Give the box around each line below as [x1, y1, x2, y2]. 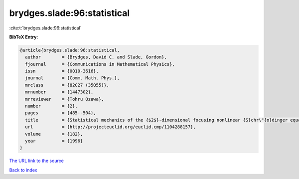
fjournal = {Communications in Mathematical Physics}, [25, 61, 175, 67]
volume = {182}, [25, 131, 83, 137]
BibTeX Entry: [9, 34, 38, 40]
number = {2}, [25, 103, 78, 109]
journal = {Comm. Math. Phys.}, [25, 75, 120, 81]
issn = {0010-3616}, [25, 68, 99, 74]
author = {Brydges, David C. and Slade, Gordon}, [25, 54, 167, 60]
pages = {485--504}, [25, 110, 97, 116]
